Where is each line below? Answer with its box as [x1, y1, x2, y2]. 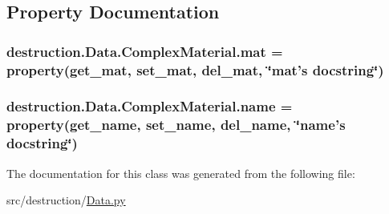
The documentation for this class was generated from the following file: [6, 164, 355, 181]
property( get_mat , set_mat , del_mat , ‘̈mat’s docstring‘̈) [6, 59, 384, 79]
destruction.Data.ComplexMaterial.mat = [6, 41, 283, 61]
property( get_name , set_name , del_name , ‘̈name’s [6, 115, 346, 135]
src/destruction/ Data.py [6, 192, 126, 208]
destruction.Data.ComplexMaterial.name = [6, 96, 293, 116]
